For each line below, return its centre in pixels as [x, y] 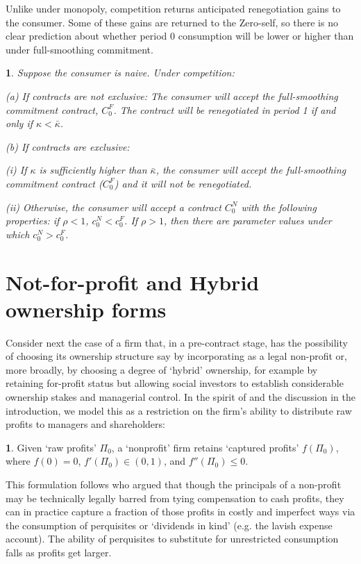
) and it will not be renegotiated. [183, 183]
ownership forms [86, 309]
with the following [279, 207]
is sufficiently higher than [93, 170]
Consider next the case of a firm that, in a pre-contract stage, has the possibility [177, 342]
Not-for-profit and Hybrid [133, 282]
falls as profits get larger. [59, 552]
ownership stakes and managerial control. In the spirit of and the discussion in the [180, 397]
